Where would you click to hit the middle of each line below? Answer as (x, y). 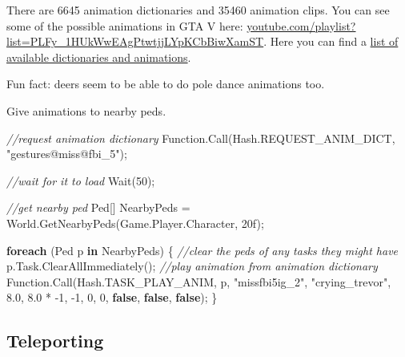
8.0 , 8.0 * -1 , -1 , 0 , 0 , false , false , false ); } (112, 297)
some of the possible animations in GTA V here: (125, 25)
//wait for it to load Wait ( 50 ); (81, 180)
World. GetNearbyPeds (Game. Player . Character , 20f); (135, 223)
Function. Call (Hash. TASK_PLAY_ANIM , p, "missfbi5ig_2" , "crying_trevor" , (199, 281)
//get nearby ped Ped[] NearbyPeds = (98, 207)
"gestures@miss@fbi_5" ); (67, 154)
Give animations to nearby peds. (86, 110)
